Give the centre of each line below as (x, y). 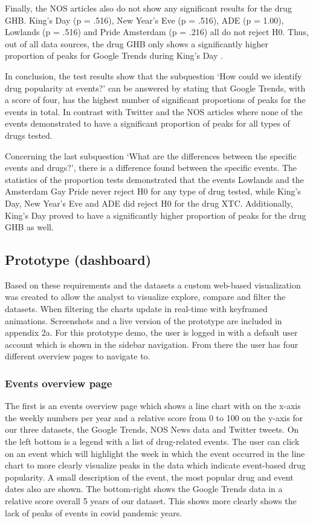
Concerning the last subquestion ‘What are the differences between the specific (151, 155)
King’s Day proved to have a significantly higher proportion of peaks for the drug (156, 215)
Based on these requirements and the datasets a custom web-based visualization (153, 285)
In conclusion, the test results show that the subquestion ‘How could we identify (153, 75)
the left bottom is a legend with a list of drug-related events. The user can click (152, 441)
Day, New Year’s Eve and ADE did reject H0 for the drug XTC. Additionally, (149, 203)
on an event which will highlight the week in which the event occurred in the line (155, 453)
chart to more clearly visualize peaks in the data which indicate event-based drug (155, 465)
